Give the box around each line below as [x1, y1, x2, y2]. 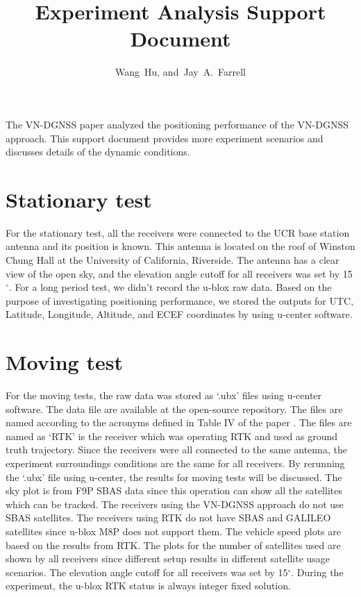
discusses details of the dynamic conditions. [6, 144, 190, 159]
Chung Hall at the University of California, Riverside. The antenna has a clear [6, 253, 339, 267]
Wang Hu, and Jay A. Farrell [115, 65, 246, 79]
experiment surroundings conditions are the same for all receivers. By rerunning [6, 456, 345, 471]
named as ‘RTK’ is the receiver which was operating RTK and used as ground [6, 428, 338, 443]
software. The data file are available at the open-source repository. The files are [6, 401, 343, 416]
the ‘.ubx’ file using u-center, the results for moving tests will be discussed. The [6, 469, 342, 484]
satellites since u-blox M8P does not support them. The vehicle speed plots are [6, 524, 341, 539]
